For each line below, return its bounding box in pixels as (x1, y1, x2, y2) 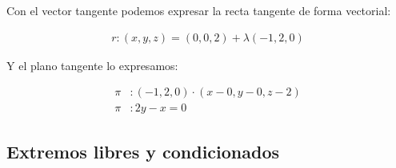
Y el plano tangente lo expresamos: (6, 57, 178, 73)
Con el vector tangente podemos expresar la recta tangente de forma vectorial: (6, 2, 391, 18)
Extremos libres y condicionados (6, 139, 280, 163)
